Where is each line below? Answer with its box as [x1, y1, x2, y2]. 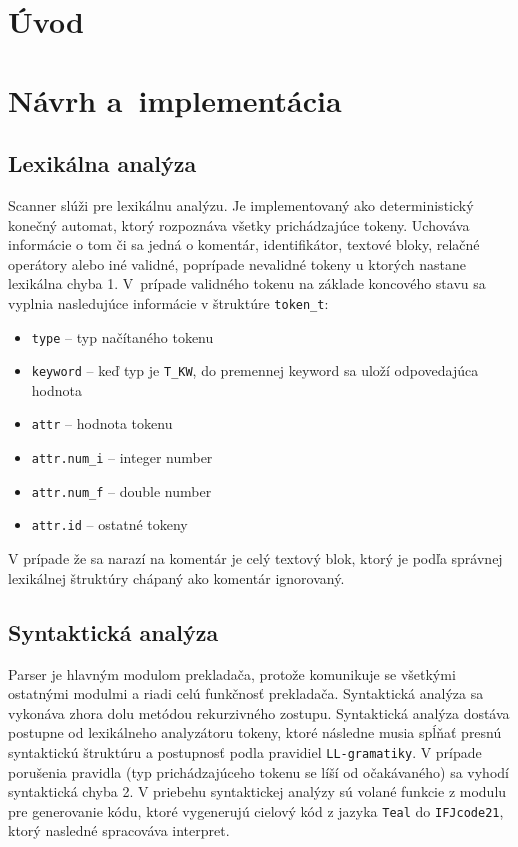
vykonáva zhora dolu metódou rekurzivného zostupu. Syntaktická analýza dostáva [8, 702, 510, 723]
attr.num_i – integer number [31, 447, 213, 468]
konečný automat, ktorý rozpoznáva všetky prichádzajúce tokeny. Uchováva [8, 214, 470, 235]
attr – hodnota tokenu [31, 413, 173, 434]
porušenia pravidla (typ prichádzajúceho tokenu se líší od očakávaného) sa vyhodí [8, 761, 509, 782]
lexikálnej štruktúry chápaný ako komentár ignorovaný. [8, 567, 345, 588]
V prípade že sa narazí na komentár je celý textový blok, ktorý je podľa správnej [8, 548, 503, 569]
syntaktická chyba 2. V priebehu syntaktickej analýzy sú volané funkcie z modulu [8, 781, 507, 802]
